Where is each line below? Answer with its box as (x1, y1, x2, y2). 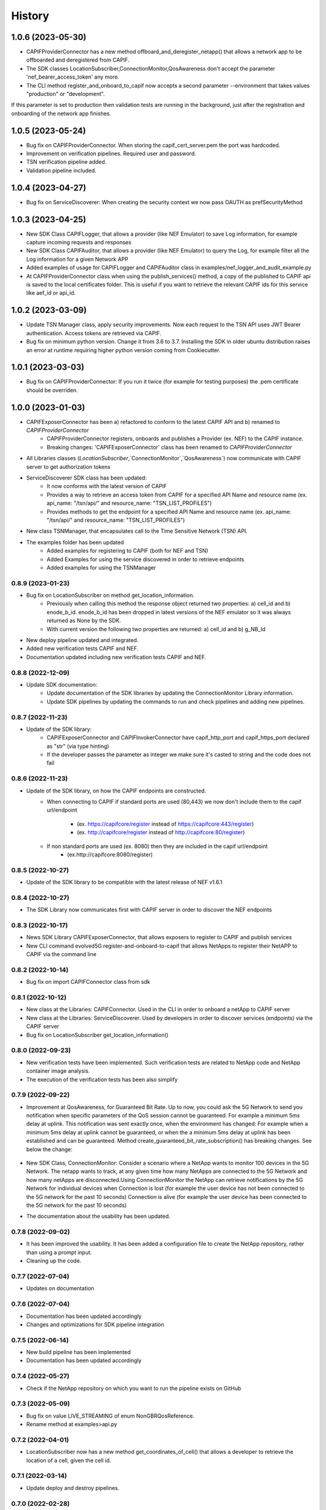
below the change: (26, 1145, 72, 1153)
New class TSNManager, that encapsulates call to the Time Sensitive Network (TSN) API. (26, 527, 248, 535)
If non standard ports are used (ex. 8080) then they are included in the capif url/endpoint (46, 843, 268, 850)
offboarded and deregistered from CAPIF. (26, 56, 130, 63)
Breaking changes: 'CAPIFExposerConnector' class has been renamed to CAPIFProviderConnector (46, 443, 292, 451)
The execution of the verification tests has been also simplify (26, 1076, 178, 1083)
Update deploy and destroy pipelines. (26, 1484, 120, 1491)
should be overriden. (26, 387, 78, 394)
